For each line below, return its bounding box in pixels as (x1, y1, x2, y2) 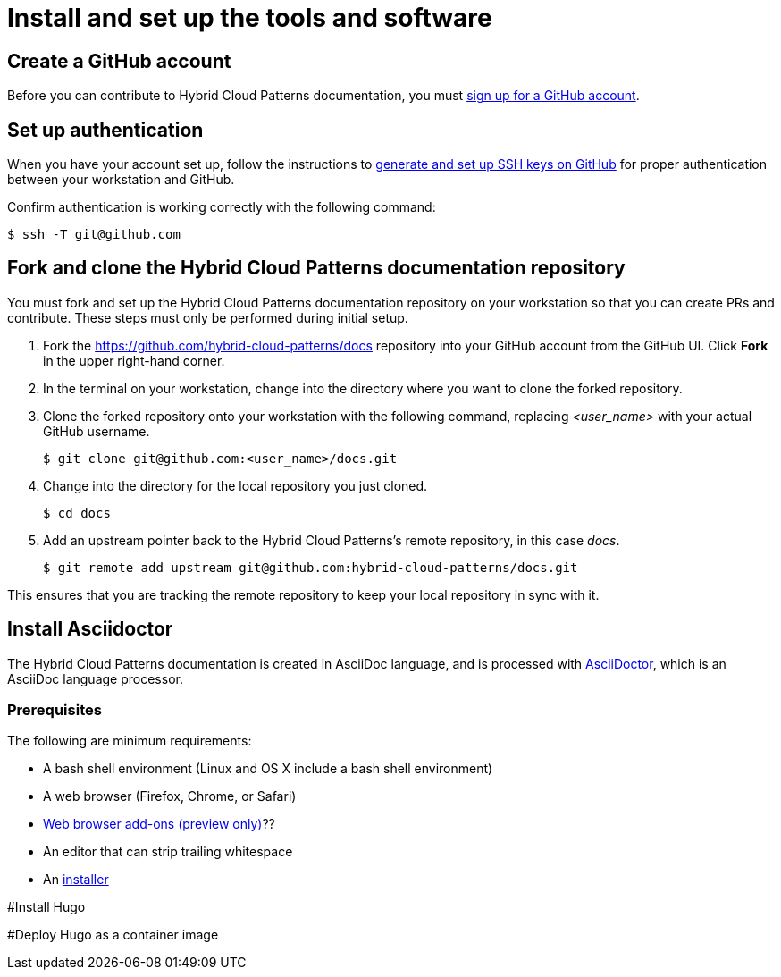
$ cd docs (43, 505, 111, 520)
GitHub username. (43, 423, 150, 439)
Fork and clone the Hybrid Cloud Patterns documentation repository (7, 257, 626, 280)
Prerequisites (7, 701, 102, 720)
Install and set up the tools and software (7, 3, 492, 33)
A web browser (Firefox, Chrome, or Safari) (43, 788, 297, 804)
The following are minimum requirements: (7, 733, 252, 749)
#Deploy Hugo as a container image (7, 927, 219, 943)
